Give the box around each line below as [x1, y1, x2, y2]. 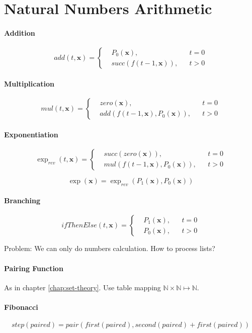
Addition [4, 27, 35, 38]
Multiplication [4, 78, 55, 89]
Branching [4, 195, 40, 206]
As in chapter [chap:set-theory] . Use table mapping [4, 282, 161, 292]
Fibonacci [4, 301, 38, 312]
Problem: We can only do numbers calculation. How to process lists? [4, 243, 215, 254]
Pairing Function [4, 263, 63, 273]
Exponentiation [4, 129, 58, 139]
